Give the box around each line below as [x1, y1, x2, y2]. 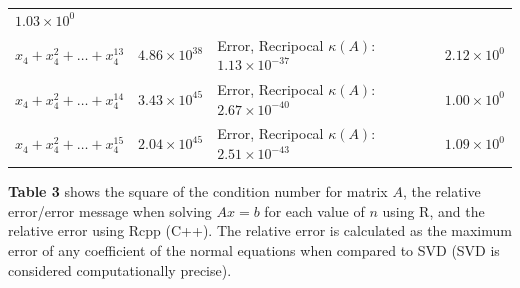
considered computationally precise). [8, 259, 232, 280]
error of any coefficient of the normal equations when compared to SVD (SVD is [8, 239, 500, 260]
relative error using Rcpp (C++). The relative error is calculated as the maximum [8, 220, 512, 241]
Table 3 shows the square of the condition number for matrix [8, 181, 388, 202]
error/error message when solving [8, 200, 212, 221]
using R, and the [382, 200, 485, 221]
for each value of [264, 200, 365, 221]
